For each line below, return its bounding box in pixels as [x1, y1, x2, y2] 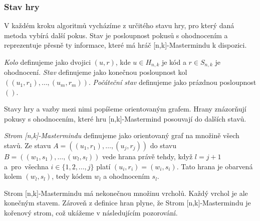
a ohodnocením [103, 171, 150, 181]
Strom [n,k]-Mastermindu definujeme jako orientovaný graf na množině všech [4, 130, 239, 141]
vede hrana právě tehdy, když [102, 151, 193, 162]
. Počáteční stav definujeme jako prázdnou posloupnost [88, 77, 256, 87]
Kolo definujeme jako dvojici [4, 57, 91, 67]
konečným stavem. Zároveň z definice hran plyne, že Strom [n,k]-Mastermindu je [4, 197, 251, 208]
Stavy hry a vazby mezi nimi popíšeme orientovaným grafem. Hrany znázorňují [4, 103, 246, 114]
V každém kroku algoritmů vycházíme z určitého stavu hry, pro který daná [4, 20, 234, 31]
